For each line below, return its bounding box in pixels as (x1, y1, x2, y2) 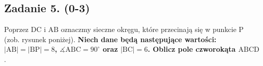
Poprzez (4, 24, 29, 35)
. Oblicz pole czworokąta (148, 44, 236, 54)
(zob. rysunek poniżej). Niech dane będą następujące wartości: (4, 34, 217, 44)
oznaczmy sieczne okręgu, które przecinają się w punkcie (61, 24, 237, 35)
